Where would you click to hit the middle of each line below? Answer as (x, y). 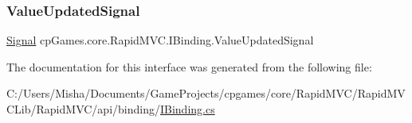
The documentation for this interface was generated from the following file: (189, 66)
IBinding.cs (187, 109)
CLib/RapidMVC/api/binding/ (83, 109)
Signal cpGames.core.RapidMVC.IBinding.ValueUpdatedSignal (160, 40)
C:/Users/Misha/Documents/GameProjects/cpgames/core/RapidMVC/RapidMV (206, 93)
